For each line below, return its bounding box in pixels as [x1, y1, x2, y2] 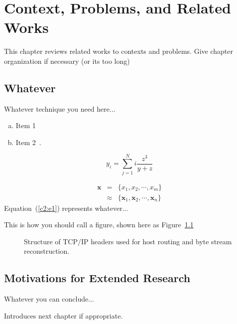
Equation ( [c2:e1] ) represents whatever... [4, 202, 128, 213]
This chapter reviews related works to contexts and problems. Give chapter [4, 46, 233, 56]
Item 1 [15, 120, 36, 131]
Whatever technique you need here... [4, 103, 116, 114]
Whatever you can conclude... [4, 294, 94, 304]
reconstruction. [24, 246, 70, 256]
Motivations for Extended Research [4, 270, 191, 286]
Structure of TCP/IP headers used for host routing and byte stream [24, 236, 232, 246]
